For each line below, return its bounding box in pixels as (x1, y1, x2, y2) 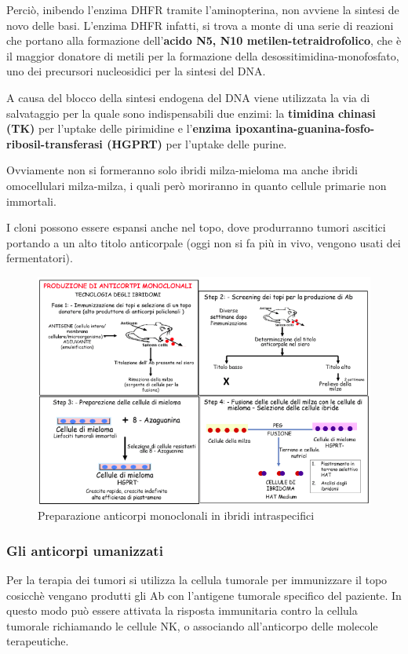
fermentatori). (6, 250, 73, 266)
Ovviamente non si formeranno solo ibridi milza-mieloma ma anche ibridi (6, 162, 358, 178)
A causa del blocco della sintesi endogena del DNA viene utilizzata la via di (6, 89, 370, 105)
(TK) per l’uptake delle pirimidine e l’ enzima (6, 120, 231, 137)
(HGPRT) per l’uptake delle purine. (107, 135, 287, 152)
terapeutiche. (6, 633, 69, 649)
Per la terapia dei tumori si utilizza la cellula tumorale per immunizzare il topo (6, 572, 388, 588)
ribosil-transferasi (6, 135, 103, 152)
